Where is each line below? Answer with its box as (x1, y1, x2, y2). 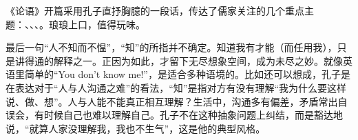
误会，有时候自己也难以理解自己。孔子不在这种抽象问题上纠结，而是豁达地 (6, 108, 343, 122)
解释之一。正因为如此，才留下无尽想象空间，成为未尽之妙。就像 (53, 53, 343, 68)
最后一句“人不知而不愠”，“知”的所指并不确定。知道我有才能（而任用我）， (6, 40, 337, 54)
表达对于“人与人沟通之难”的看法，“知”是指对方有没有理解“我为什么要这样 (14, 80, 347, 94)
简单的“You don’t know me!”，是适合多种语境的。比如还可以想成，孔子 (24, 67, 341, 81)
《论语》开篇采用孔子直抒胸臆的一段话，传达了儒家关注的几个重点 (6, 3, 304, 17)
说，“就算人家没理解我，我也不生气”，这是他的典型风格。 (6, 121, 266, 135)
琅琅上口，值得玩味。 (48, 17, 145, 31)
